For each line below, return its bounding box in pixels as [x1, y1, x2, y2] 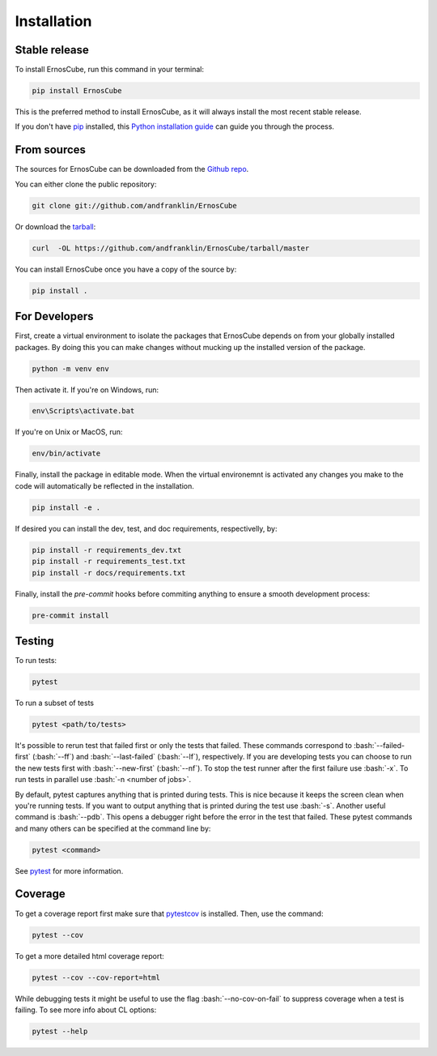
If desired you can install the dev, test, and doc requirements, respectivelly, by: [15, 524, 278, 533]
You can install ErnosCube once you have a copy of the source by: [15, 264, 237, 274]
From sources [15, 143, 87, 157]
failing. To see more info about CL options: [15, 1005, 157, 1015]
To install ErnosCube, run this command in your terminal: [15, 65, 205, 75]
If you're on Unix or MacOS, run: [15, 427, 123, 437]
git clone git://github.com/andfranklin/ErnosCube [32, 201, 238, 210]
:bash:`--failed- [353, 740, 405, 750]
